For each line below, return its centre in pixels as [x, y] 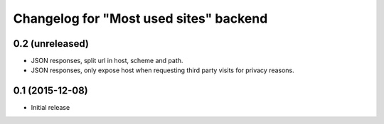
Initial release [50, 108]
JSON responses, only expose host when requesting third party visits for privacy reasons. [162, 70]
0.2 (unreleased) [51, 44]
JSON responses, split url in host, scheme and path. [107, 61]
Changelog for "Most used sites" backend [140, 18]
